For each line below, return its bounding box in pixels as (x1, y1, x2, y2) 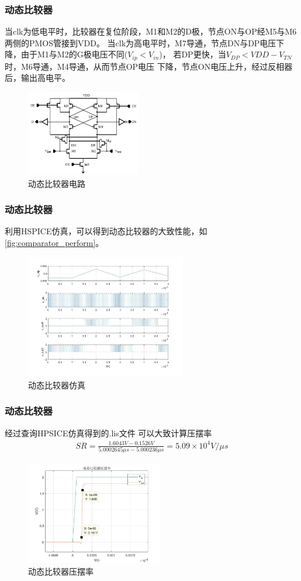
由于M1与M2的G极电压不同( (20, 48, 128, 60)
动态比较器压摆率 (28, 565, 94, 577)
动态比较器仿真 (28, 378, 85, 391)
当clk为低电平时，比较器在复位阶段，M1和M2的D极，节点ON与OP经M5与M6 (5, 25, 297, 37)
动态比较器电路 (28, 177, 85, 189)
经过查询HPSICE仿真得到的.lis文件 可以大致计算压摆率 (5, 426, 212, 439)
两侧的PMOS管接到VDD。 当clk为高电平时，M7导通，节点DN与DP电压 (5, 36, 276, 49)
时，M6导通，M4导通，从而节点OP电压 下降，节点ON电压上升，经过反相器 (5, 60, 293, 72)
